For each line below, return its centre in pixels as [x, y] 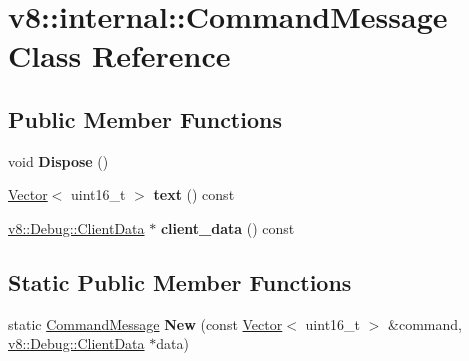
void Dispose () [58, 160]
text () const [194, 194]
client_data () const [227, 227]
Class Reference [119, 55]
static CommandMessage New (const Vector [145, 323]
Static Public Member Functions [180, 281]
